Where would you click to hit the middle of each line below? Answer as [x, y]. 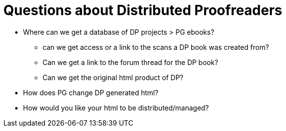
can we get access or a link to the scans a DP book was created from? [156, 47]
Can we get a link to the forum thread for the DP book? [131, 62]
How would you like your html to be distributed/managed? [116, 108]
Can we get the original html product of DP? [113, 77]
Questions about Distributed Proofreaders [143, 10]
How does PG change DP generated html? [91, 92]
